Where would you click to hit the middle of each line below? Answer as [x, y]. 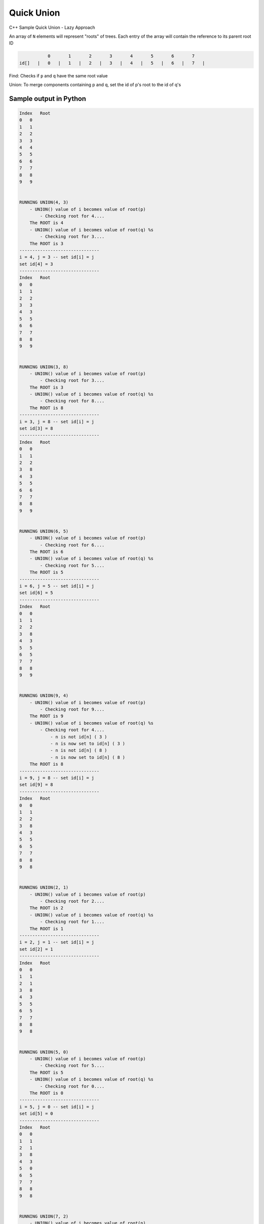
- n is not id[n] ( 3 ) [79, 737]
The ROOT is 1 [46, 929]
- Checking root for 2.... [72, 901]
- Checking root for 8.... [72, 401]
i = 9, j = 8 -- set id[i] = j [57, 778]
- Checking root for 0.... [72, 1086]
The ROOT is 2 [46, 908]
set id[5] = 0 [36, 1114]
